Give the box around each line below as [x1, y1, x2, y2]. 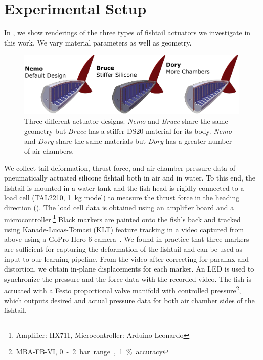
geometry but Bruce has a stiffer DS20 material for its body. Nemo [24, 125, 232, 136]
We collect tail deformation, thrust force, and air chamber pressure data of [4, 162, 236, 173]
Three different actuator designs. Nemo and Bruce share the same [24, 116, 228, 126]
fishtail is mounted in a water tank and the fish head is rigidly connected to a [4, 182, 244, 193]
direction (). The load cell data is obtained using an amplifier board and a [4, 202, 234, 212]
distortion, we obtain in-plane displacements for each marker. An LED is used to [4, 263, 254, 274]
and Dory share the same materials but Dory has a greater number [24, 136, 232, 146]
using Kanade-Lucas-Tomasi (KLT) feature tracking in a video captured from [4, 223, 244, 234]
